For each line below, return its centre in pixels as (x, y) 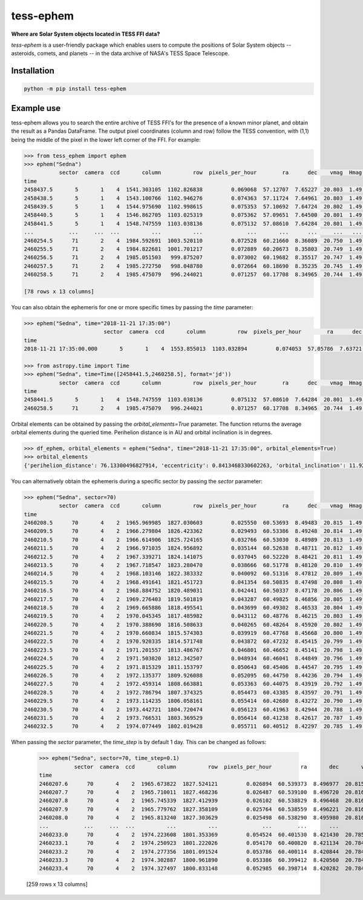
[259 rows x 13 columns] (57, 884)
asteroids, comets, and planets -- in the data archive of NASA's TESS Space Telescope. (120, 53)
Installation (33, 71)
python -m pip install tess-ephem (75, 89)
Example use (36, 108)
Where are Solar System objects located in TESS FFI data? (86, 34)
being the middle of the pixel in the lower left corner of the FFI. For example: (106, 139)
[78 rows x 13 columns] (59, 291)
